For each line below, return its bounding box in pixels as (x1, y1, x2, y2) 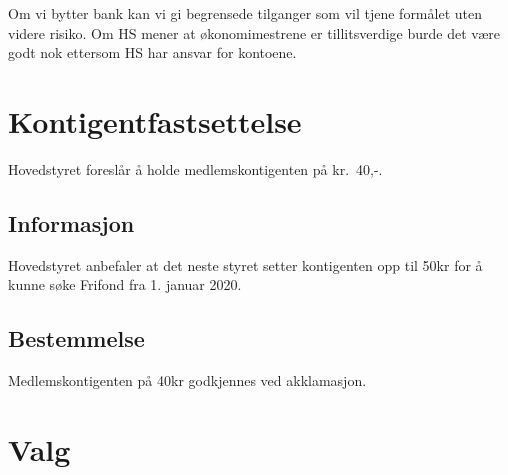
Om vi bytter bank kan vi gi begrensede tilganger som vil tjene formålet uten (8, 3, 482, 23)
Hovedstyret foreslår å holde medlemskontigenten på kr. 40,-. (8, 158, 383, 179)
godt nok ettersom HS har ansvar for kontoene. (8, 42, 297, 63)
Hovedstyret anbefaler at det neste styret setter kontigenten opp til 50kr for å (8, 254, 483, 275)
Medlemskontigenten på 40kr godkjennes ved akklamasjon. (8, 370, 367, 391)
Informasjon (8, 207, 135, 238)
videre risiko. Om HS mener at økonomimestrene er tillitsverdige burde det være (8, 22, 501, 43)
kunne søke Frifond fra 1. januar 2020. (8, 274, 242, 295)
